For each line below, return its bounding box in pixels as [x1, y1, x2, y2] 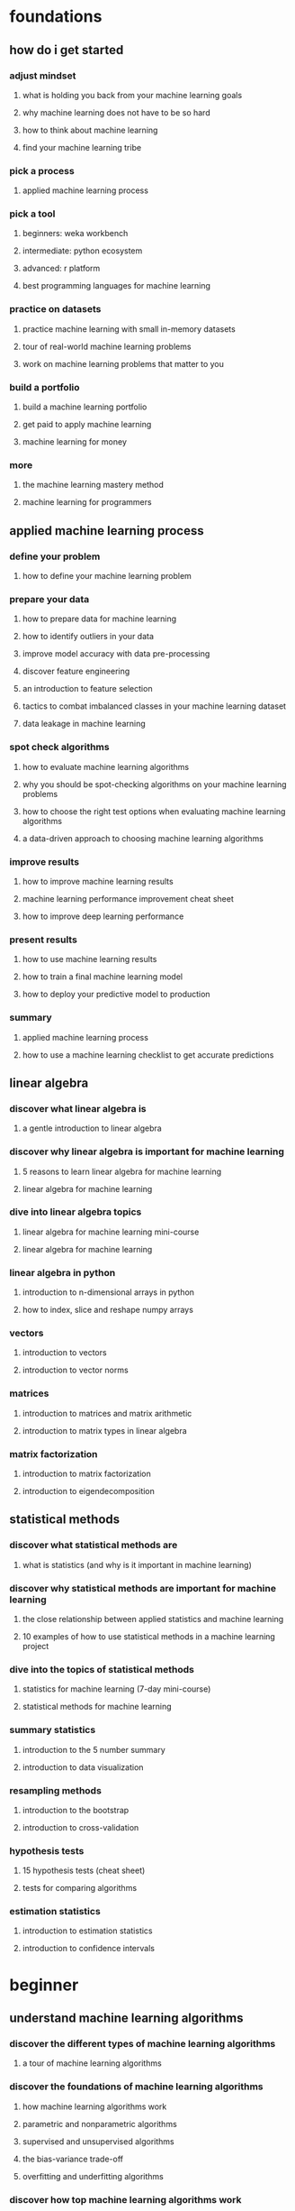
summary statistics [9, 1724, 96, 1737]
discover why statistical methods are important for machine [9, 1582, 277, 1594]
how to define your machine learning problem [22, 571, 192, 582]
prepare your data [9, 592, 90, 605]
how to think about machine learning [22, 124, 158, 135]
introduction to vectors [22, 1347, 107, 1358]
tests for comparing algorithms [22, 1883, 138, 1894]
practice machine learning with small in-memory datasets [22, 323, 236, 335]
